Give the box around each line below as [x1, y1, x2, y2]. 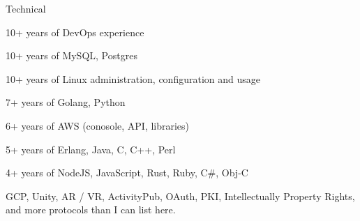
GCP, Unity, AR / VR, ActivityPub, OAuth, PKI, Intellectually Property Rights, [6, 188, 355, 203]
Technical [6, 1, 46, 15]
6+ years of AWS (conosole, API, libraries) [6, 118, 190, 132]
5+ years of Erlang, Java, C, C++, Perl [6, 142, 176, 156]
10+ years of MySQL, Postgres [6, 48, 137, 63]
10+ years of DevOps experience [6, 24, 144, 39]
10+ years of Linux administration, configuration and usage [6, 71, 260, 86]
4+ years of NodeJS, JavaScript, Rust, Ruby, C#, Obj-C [6, 165, 248, 180]
